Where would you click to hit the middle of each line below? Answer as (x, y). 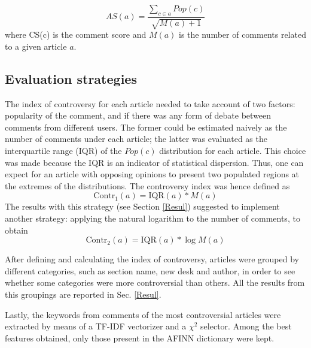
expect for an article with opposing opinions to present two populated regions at (152, 174)
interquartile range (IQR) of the (63, 150)
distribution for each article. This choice (233, 150)
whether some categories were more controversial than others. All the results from (155, 282)
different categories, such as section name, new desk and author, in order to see (150, 270)
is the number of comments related (243, 34)
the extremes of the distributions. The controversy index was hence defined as (147, 185)
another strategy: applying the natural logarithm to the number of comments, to (153, 218)
